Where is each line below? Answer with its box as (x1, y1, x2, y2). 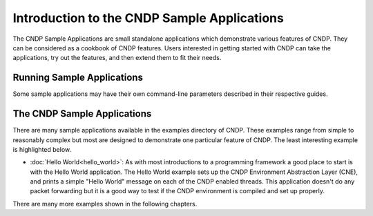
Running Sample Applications (12, 72, 143, 84)
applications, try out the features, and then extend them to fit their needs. (12, 54, 222, 62)
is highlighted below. (12, 145, 72, 153)
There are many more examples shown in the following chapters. (12, 199, 198, 208)
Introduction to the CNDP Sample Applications (12, 10, 285, 26)
